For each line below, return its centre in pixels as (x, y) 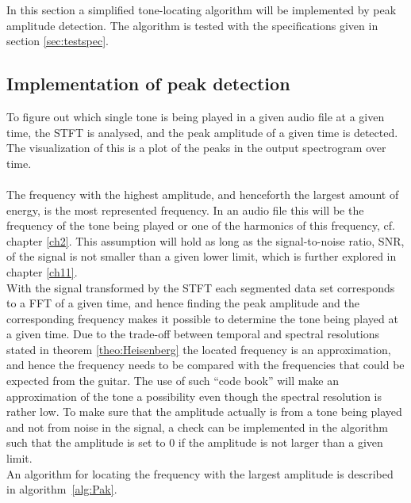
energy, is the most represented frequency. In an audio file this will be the (185, 210)
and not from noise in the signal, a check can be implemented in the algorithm (197, 427)
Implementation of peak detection (148, 84)
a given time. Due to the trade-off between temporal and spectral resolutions (193, 334)
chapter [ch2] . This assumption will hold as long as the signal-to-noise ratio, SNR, (205, 240)
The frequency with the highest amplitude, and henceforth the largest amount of (203, 194)
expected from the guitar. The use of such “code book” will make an (173, 381)
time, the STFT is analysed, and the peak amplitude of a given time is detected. (202, 132)
